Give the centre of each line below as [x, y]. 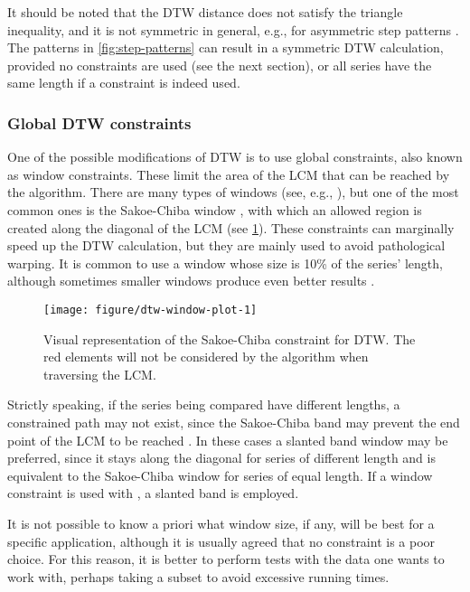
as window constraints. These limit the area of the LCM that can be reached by [229, 174]
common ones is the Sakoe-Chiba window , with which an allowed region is [215, 209]
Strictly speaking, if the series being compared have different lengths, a [204, 404]
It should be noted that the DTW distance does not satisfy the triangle [205, 12]
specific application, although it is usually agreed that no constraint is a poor [221, 541]
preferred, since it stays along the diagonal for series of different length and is [221, 458]
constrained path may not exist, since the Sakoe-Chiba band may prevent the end [234, 422]
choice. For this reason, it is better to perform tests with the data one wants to [226, 559]
